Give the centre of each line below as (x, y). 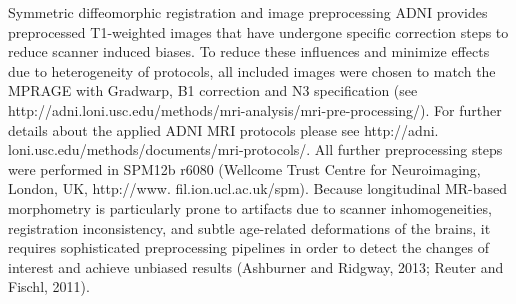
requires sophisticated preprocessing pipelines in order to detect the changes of (249, 247)
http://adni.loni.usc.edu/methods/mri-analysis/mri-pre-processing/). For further (255, 109)
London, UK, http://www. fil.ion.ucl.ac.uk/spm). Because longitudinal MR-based (258, 188)
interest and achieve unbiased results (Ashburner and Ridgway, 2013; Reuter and (256, 266)
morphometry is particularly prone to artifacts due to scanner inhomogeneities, (250, 207)
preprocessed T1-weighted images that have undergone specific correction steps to (258, 31)
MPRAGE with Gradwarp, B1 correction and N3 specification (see (213, 90)
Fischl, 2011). (49, 286)
